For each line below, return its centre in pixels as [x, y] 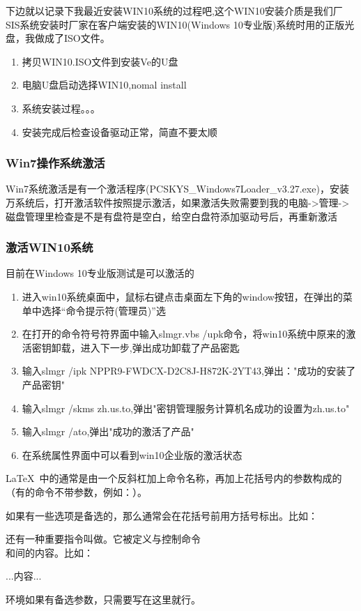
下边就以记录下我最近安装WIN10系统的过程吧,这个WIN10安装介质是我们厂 [174, 10]
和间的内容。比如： [49, 552]
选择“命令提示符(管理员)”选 [103, 310]
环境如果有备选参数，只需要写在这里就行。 [103, 599]
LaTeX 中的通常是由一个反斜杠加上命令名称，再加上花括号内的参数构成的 [174, 478]
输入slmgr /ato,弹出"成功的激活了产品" [108, 431]
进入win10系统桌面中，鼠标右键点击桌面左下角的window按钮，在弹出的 [182, 296]
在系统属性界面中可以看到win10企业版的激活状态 [132, 454]
